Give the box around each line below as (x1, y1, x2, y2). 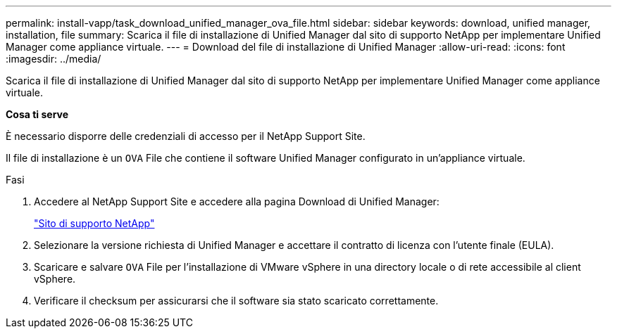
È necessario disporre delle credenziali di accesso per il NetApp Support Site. (6, 130, 366, 142)
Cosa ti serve (6, 108, 69, 120)
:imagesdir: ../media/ (6, 53, 101, 65)
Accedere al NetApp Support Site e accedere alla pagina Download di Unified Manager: (34, 195, 440, 207)
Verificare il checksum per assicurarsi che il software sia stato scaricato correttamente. (34, 295, 439, 307)
